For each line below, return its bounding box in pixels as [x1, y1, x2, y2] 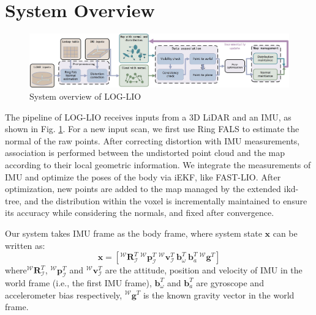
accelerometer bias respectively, [5, 288, 122, 301]
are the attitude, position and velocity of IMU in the [105, 264, 303, 276]
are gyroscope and [196, 276, 264, 289]
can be [273, 226, 298, 239]
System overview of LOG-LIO [29, 90, 141, 102]
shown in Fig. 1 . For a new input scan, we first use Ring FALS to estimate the [5, 122, 299, 135]
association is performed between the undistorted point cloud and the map [5, 146, 285, 159]
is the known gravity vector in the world [143, 288, 295, 301]
